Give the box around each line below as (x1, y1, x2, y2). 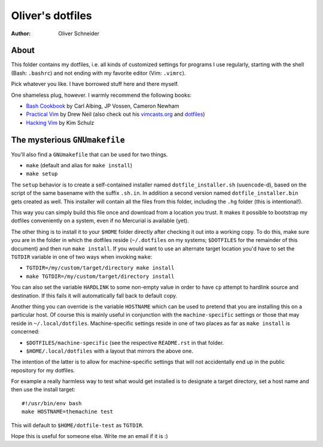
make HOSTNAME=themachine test (22, 408, 114, 415)
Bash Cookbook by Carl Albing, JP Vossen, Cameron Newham (26, 102, 179, 110)
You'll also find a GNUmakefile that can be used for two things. (11, 151, 168, 158)
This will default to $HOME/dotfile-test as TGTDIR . (11, 421, 144, 428)
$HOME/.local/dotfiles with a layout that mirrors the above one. (26, 347, 194, 354)
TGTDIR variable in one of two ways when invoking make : (11, 253, 153, 260)
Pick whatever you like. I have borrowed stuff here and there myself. (11, 81, 179, 88)
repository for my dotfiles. (11, 366, 75, 373)
